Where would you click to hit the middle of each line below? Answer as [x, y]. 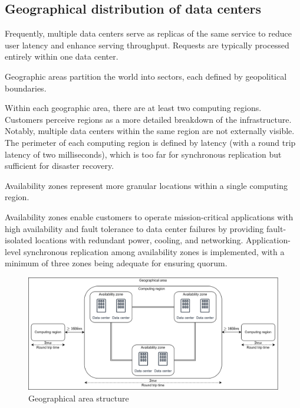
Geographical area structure [79, 398]
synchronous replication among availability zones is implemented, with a [154, 251]
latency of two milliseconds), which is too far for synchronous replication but [143, 154]
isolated [19, 240]
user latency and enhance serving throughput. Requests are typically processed [147, 45]
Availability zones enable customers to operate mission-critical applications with [149, 216]
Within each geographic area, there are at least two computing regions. [133, 108]
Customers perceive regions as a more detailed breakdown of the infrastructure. [148, 119]
